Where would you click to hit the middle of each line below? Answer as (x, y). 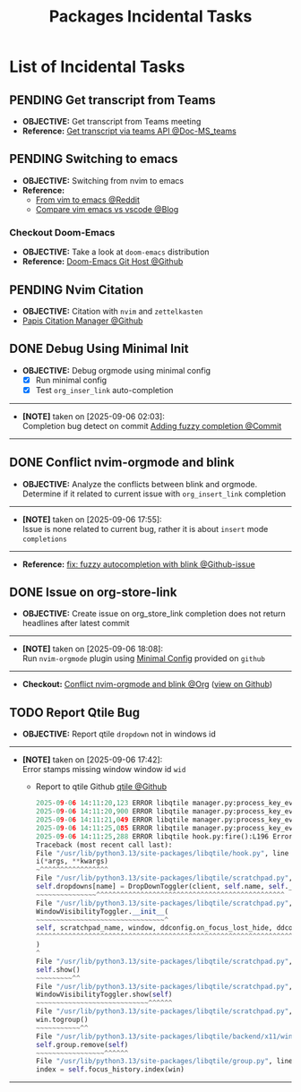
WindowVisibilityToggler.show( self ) (104, 995)
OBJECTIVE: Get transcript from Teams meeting (112, 121)
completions (44, 539)
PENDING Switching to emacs (94, 159)
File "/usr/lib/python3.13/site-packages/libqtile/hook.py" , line (162, 853)
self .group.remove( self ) (82, 1045)
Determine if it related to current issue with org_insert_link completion (154, 494)
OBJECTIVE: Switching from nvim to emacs (103, 180)
